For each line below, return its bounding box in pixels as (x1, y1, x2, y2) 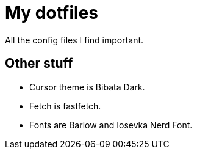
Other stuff (5, 56, 73, 71)
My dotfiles (5, 2, 98, 23)
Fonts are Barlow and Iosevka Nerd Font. (29, 119, 193, 130)
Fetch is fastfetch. (29, 100, 101, 111)
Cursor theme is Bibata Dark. (29, 81, 145, 92)
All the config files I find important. (5, 34, 144, 45)
